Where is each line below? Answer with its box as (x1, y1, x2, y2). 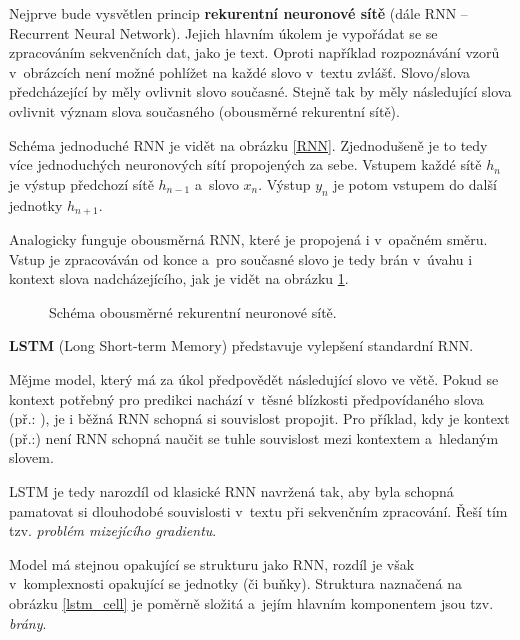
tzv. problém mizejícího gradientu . (9, 520, 217, 541)
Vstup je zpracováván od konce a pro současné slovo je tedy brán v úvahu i (9, 248, 473, 269)
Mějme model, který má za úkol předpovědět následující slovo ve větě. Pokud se (9, 368, 499, 389)
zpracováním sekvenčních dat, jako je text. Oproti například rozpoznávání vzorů (9, 42, 500, 63)
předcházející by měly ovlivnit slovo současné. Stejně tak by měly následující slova (9, 81, 512, 102)
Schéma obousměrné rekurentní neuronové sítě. (49, 301, 337, 322)
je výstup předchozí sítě (9, 173, 154, 194)
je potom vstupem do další (333, 173, 497, 194)
